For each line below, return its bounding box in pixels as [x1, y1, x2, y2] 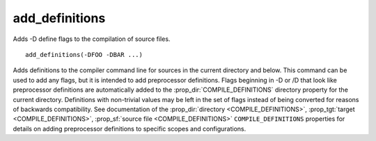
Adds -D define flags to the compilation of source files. [13, 35, 171, 43]
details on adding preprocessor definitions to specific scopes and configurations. [13, 124, 246, 133]
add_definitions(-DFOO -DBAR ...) [25, 51, 143, 58]
